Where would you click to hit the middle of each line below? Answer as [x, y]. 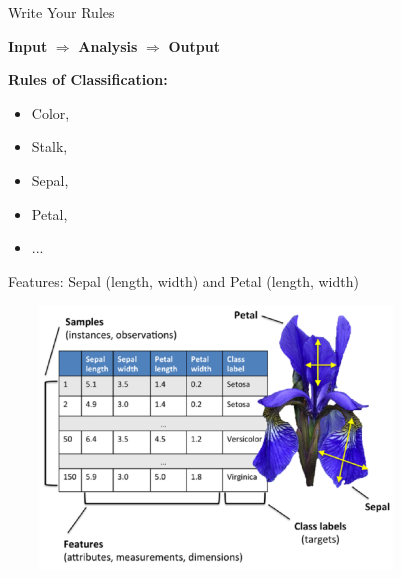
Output [194, 45]
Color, [50, 112]
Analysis [108, 45]
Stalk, [49, 146]
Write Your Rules [61, 12]
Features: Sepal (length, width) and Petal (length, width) [183, 280]
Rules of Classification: [88, 79]
